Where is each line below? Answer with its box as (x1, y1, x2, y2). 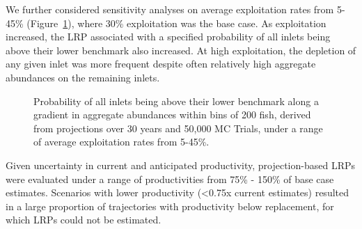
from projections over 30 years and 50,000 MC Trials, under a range (33, 120, 323, 135)
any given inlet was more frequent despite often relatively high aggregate (6, 56, 316, 71)
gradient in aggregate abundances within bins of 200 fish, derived (33, 107, 311, 122)
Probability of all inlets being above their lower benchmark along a (33, 93, 319, 108)
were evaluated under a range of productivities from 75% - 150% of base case (6, 171, 334, 186)
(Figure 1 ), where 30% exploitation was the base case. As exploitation (26, 15, 326, 30)
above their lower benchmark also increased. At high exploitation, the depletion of (6, 42, 356, 57)
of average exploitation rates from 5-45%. (33, 134, 210, 149)
